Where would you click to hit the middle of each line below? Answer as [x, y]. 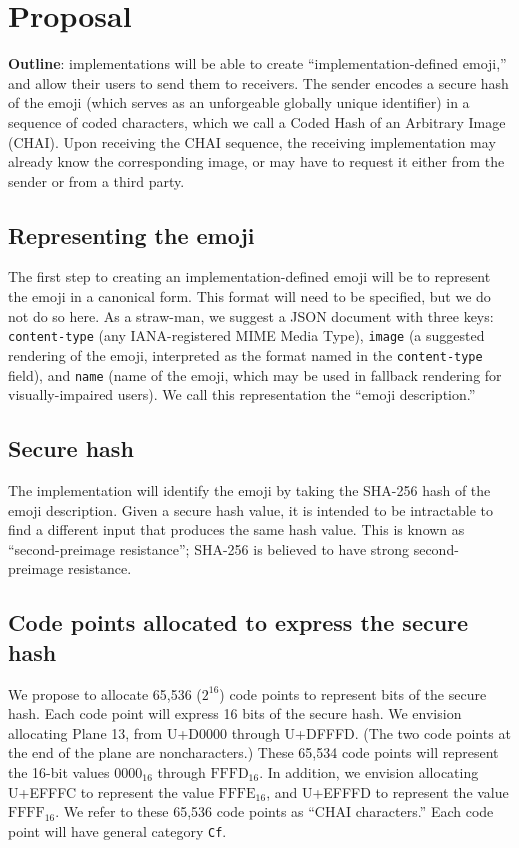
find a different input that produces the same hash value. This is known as [236, 529]
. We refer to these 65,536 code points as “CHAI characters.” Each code [274, 811]
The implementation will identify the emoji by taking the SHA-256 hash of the [249, 490]
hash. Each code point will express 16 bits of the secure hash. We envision [235, 713]
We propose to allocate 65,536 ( [105, 693]
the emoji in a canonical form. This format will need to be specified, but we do [249, 296]
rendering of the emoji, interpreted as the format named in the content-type [245, 354]
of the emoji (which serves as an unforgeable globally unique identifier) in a [239, 102]
